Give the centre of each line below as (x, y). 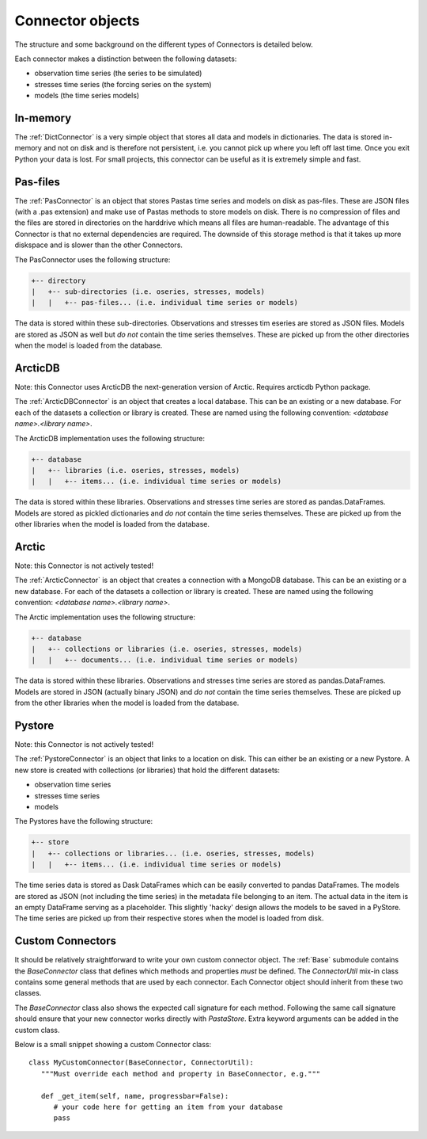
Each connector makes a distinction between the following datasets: (126, 59)
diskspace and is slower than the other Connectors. (99, 245)
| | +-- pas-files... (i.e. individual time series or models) (165, 303)
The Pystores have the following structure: (84, 821)
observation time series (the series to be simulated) (118, 73)
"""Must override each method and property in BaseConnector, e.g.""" (181, 1074)
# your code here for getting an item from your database (168, 1107)
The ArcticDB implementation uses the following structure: (110, 438)
